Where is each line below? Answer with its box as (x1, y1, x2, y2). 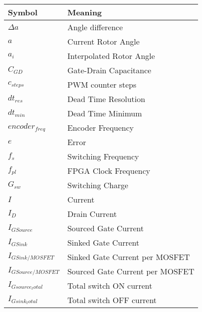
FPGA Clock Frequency (67, 165, 150, 176)
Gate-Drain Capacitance (67, 64, 152, 76)
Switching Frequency (67, 151, 139, 162)
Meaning (67, 6, 102, 18)
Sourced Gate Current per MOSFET (67, 265, 195, 277)
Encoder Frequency (67, 122, 134, 133)
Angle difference (67, 21, 123, 33)
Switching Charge (67, 179, 128, 191)
